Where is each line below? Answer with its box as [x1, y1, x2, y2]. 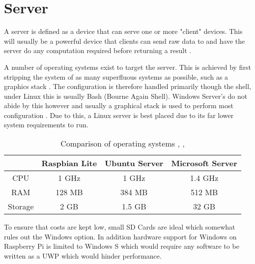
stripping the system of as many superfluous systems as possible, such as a [4, 71, 228, 82]
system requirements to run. [4, 119, 88, 130]
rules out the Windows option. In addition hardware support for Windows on [4, 231, 237, 241]
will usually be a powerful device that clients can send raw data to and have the [4, 35, 245, 46]
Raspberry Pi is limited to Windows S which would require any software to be [4, 241, 239, 251]
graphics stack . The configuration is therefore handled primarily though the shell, [4, 81, 252, 91]
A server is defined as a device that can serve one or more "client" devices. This [4, 26, 243, 36]
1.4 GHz [190, 172, 219, 184]
